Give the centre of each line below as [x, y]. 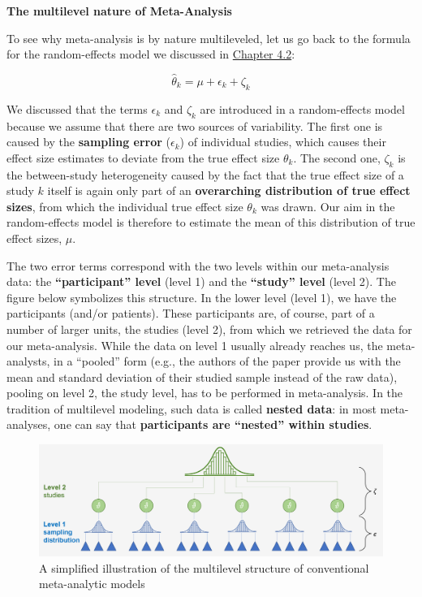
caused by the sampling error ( [89, 142]
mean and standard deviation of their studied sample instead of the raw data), [202, 376]
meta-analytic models [92, 584]
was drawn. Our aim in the [328, 206]
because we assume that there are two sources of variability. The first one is [195, 125]
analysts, [28, 361]
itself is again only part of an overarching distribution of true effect [229, 190]
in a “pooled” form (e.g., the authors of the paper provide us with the [227, 361]
